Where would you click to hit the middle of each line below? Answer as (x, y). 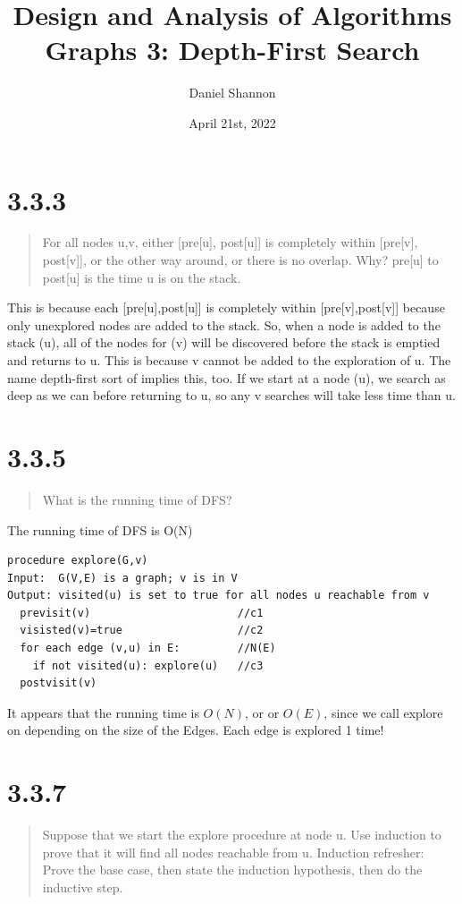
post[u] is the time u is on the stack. (142, 277)
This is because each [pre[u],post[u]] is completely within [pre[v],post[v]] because (226, 307)
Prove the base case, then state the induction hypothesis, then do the (232, 870)
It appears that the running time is (103, 712)
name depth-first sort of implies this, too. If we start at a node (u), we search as (227, 377)
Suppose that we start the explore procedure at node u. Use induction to (242, 835)
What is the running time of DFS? (137, 499)
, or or (262, 712)
